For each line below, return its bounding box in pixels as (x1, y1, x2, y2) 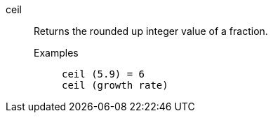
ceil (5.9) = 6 (62, 68, 145, 80)
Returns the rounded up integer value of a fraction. (34, 25, 268, 37)
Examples (34, 47, 79, 59)
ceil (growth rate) (62, 80, 168, 91)
